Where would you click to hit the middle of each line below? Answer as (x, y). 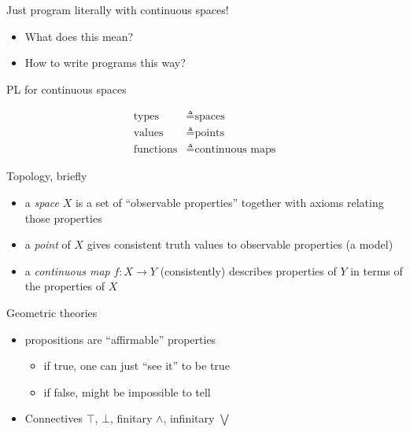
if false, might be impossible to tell (127, 391)
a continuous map (67, 270)
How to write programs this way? (105, 63)
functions (155, 150)
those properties (63, 218)
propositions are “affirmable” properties (120, 339)
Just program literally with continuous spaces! (118, 9)
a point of (48, 244)
